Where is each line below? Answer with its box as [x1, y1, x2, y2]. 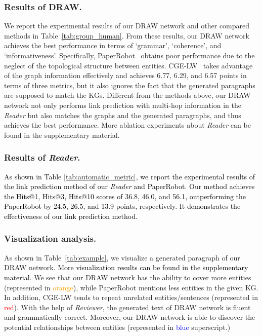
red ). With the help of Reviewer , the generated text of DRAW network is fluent [4, 302, 251, 312]
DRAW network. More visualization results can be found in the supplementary [4, 262, 248, 273]
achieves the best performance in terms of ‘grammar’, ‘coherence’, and [4, 40, 222, 51]
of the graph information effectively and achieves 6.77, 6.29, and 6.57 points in [4, 70, 247, 81]
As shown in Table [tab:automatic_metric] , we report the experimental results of [4, 171, 255, 181]
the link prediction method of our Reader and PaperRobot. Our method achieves [4, 181, 255, 192]
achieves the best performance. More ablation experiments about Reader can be [4, 120, 251, 130]
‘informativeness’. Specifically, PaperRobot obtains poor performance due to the [4, 50, 255, 60]
